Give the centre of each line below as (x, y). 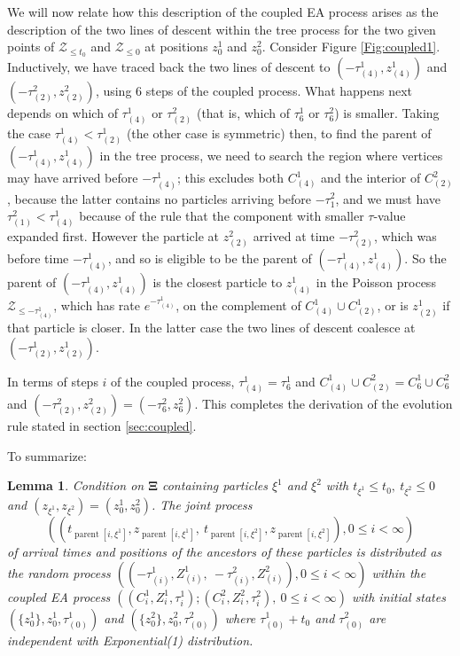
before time (38, 258)
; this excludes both (230, 178)
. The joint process (202, 504)
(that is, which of (243, 113)
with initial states (398, 596)
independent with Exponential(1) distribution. (130, 640)
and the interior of (371, 178)
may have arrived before (73, 178)
